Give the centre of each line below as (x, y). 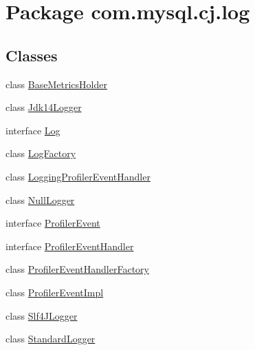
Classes (32, 55)
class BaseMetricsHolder (56, 84)
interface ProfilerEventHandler (70, 246)
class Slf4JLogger (42, 315)
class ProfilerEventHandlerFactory (77, 269)
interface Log (33, 130)
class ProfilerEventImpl (55, 292)
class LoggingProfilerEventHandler (78, 176)
